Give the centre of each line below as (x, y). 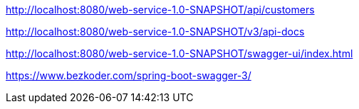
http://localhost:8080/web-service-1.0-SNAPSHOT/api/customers (160, 10)
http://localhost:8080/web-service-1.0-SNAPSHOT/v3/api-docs (155, 31)
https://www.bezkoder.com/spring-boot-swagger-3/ (129, 75)
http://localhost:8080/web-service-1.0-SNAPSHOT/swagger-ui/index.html (179, 53)
